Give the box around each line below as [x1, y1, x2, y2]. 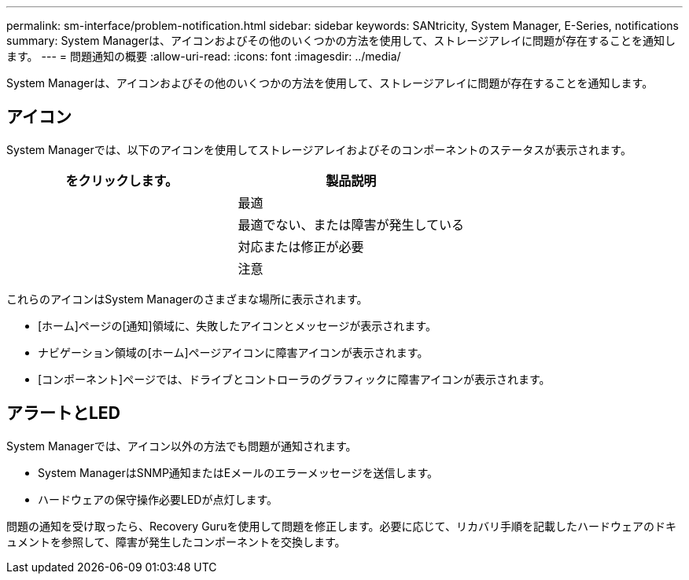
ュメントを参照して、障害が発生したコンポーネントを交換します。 [6, 534, 346, 549]
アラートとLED [6, 403, 120, 424]
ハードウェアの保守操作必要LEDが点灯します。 [38, 492, 278, 506]
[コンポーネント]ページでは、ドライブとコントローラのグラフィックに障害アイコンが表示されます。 [38, 372, 551, 386]
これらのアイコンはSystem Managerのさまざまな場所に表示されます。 [6, 292, 368, 306]
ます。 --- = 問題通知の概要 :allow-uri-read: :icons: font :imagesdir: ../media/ [6, 50, 401, 63]
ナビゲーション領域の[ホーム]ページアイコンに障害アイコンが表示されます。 [38, 345, 429, 359]
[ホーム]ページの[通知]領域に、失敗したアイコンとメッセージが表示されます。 [38, 318, 437, 332]
